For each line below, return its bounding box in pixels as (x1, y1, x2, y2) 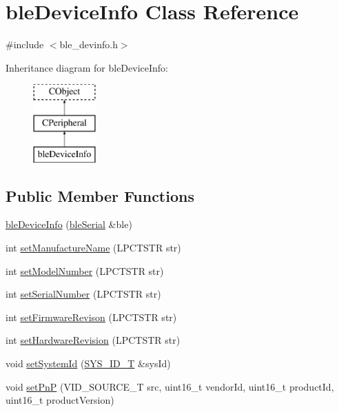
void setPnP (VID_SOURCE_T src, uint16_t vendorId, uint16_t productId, (6, 379, 334, 393)
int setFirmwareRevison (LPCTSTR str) (6, 309, 177, 324)
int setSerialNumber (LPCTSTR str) (6, 287, 161, 301)
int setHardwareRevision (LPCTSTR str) (6, 333, 181, 347)
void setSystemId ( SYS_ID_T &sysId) (6, 356, 171, 371)
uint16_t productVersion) (6, 393, 114, 407)
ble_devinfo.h (59, 37, 118, 52)
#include (6, 37, 44, 52)
